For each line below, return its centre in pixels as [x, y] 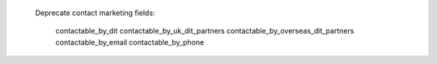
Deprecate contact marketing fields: [95, 13]
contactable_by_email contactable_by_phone [130, 42]
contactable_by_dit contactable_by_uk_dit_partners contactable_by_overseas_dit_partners [205, 31]
